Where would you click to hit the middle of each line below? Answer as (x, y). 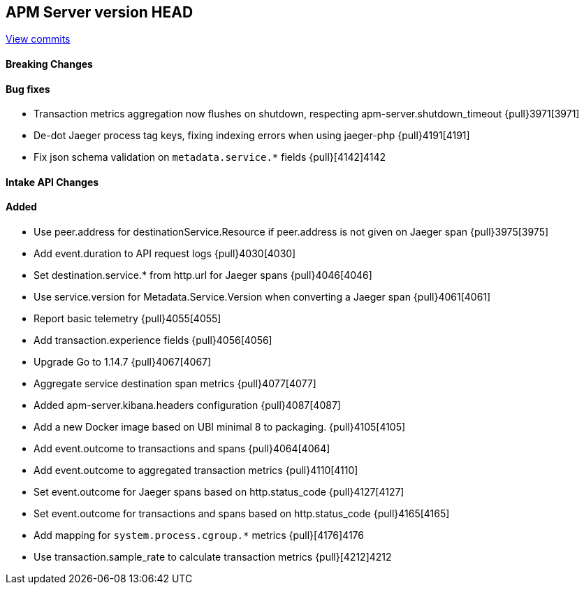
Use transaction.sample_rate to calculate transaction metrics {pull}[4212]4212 (213, 557)
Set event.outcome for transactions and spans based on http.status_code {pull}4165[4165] (242, 514)
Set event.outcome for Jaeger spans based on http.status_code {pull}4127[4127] (219, 492)
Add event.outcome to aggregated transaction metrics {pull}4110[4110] (196, 470)
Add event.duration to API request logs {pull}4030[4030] (165, 254)
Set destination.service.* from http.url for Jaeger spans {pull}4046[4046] (203, 275)
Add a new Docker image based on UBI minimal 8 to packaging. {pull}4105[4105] (220, 427)
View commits (38, 39)
